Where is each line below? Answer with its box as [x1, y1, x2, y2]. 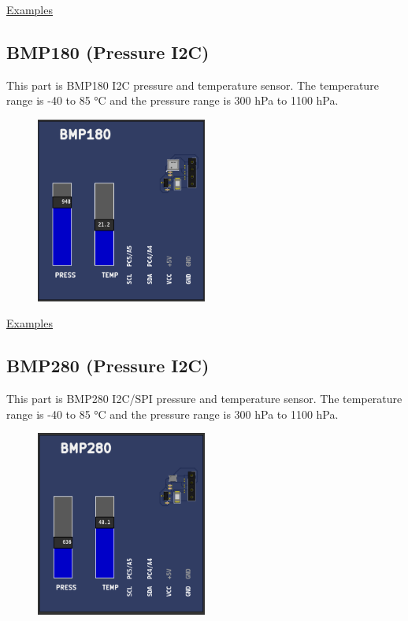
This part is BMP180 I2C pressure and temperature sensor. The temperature [6, 76, 379, 93]
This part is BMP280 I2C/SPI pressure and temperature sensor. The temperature [6, 390, 402, 406]
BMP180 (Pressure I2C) [6, 39, 210, 64]
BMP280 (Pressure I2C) [6, 353, 210, 378]
